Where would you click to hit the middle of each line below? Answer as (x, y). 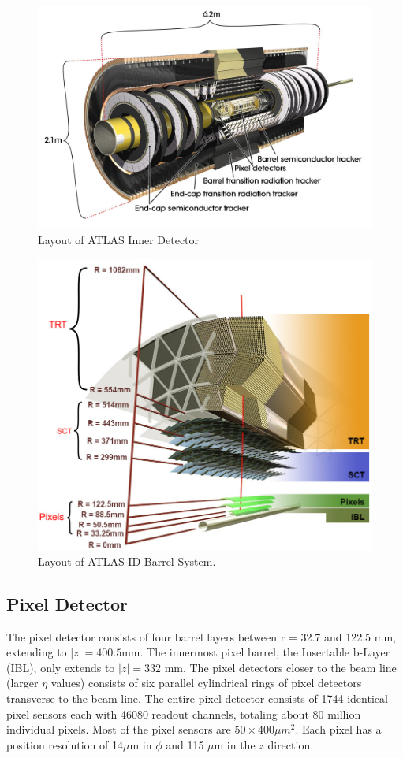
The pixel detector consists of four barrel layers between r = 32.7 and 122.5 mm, (201, 636)
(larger (22, 683)
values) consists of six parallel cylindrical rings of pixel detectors (206, 683)
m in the (235, 744)
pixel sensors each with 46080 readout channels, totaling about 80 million (184, 713)
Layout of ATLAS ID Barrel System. (127, 561)
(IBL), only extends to (61, 667)
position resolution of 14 (65, 744)
